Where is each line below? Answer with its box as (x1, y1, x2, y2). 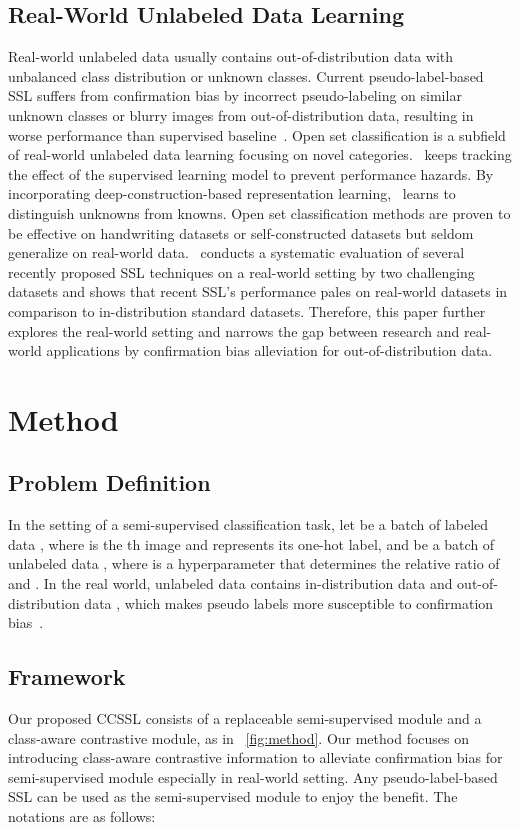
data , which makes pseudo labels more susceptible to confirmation (84, 592, 494, 613)
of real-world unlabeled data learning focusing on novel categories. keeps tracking (8, 144, 512, 165)
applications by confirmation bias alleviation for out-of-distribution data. (46, 340, 493, 361)
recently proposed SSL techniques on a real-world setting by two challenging (8, 261, 475, 282)
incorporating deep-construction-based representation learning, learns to (8, 183, 456, 204)
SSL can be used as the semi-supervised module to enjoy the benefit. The (8, 786, 458, 807)
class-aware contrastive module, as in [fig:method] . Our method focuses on (8, 727, 470, 748)
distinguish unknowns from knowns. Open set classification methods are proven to (8, 202, 511, 223)
